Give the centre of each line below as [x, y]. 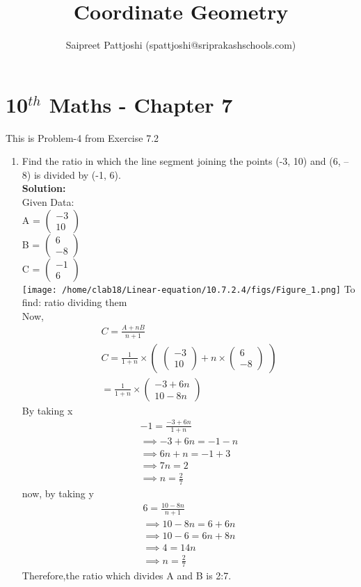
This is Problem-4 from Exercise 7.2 [82, 137]
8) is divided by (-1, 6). [71, 174]
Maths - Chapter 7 [141, 104]
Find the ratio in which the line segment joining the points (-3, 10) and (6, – [185, 161]
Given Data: [48, 202]
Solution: [44, 188]
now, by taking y [58, 493]
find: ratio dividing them [74, 302]
